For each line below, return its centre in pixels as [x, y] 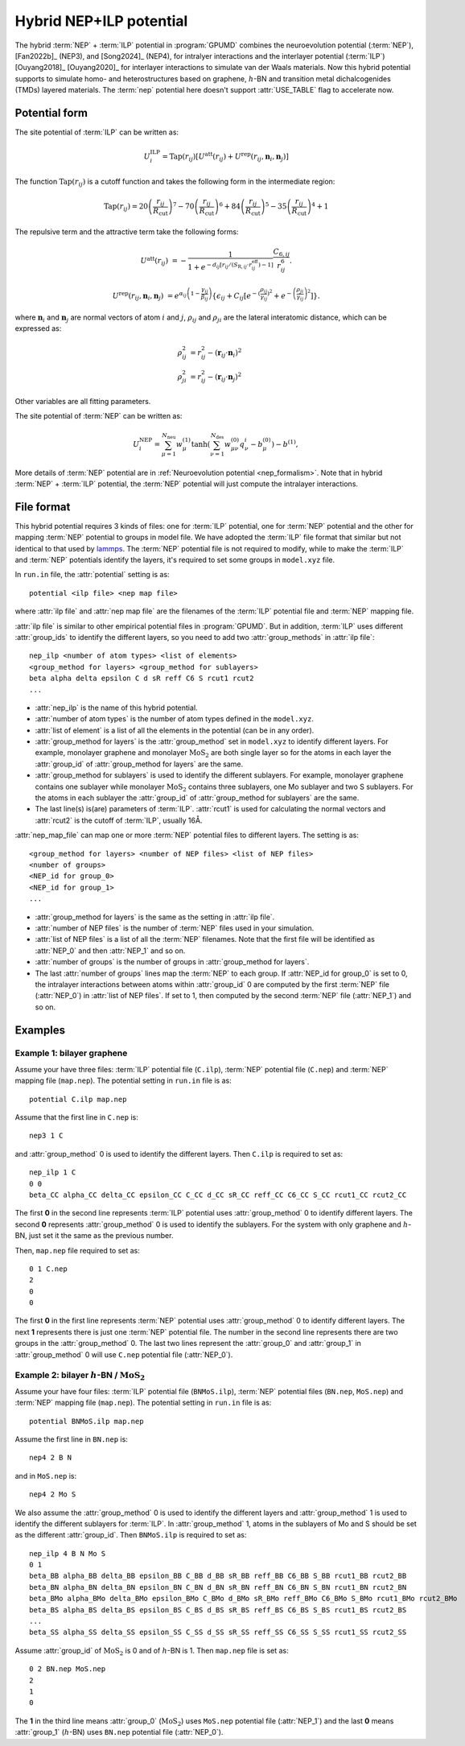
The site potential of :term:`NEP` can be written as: [99, 416]
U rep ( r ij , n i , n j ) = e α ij [149, 296]
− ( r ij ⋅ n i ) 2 [224, 353]
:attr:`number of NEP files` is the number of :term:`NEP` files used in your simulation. [175, 928]
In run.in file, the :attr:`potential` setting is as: [92, 575]
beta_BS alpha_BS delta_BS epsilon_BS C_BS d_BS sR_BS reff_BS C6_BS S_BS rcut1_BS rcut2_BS [218, 1610]
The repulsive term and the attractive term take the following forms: [127, 232]
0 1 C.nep [48, 1269]
